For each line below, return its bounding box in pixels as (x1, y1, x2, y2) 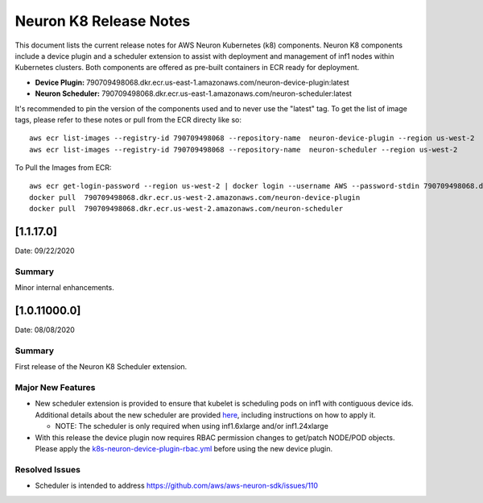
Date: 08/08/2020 (14, 325, 76, 335)
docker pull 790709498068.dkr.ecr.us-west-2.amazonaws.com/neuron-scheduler (29, 204, 344, 214)
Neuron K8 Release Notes (14, 12, 191, 30)
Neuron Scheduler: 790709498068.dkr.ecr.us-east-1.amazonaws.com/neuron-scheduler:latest (35, 89, 352, 98)
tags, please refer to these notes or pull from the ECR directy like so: (14, 114, 242, 124)
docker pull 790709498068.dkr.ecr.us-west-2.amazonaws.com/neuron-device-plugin (29, 193, 361, 202)
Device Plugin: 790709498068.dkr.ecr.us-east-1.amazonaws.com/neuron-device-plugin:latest (35, 77, 349, 87)
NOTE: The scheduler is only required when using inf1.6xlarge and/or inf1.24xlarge (55, 422, 329, 431)
